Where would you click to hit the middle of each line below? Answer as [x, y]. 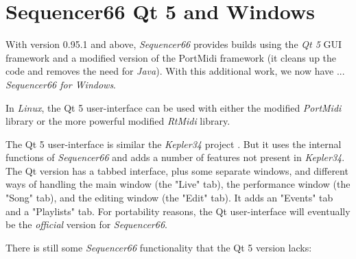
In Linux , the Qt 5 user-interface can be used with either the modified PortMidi [174, 107]
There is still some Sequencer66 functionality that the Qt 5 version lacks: [159, 247]
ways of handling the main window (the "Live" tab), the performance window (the [178, 184]
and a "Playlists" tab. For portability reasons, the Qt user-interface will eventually [178, 211]
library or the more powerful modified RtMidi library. [118, 121]
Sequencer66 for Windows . [61, 84]
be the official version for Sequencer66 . [86, 224]
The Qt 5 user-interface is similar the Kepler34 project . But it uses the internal [174, 144]
